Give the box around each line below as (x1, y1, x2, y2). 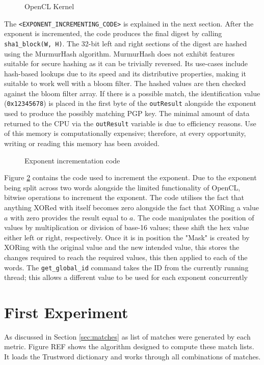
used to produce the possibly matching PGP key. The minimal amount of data (4, 108, 250, 119)
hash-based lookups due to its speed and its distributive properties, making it (4, 68, 246, 78)
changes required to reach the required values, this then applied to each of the (4, 251, 248, 262)
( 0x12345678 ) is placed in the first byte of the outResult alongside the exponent (4, 98, 256, 108)
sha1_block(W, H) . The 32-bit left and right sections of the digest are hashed (4, 38, 247, 48)
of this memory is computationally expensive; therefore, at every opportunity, (4, 128, 246, 138)
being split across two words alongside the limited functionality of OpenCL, (4, 182, 241, 192)
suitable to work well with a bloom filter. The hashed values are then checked (4, 78, 246, 89)
